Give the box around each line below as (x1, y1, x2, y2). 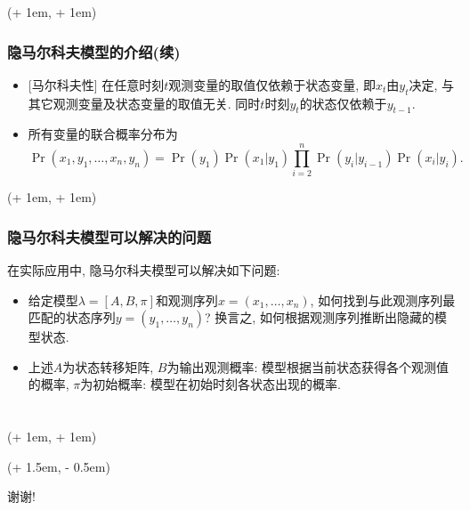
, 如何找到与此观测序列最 (310, 290, 456, 309)
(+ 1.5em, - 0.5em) (7, 457, 110, 475)
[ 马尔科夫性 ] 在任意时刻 (28, 75, 165, 93)
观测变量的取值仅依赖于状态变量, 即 (168, 75, 376, 93)
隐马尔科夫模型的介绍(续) (7, 40, 181, 62)
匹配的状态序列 (28, 308, 116, 327)
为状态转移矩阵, (62, 357, 154, 376)
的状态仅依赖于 (299, 93, 387, 112)
